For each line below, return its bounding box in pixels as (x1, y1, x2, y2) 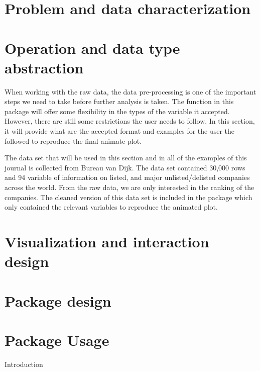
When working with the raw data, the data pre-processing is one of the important (5, 86, 256, 97)
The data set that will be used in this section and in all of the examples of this (5, 152, 247, 163)
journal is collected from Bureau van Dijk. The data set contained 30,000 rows (5, 162, 245, 172)
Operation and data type (5, 37, 180, 58)
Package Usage (5, 329, 109, 350)
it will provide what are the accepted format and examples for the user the (5, 126, 235, 136)
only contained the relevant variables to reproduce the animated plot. (5, 202, 218, 212)
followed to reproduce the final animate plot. (5, 135, 142, 146)
